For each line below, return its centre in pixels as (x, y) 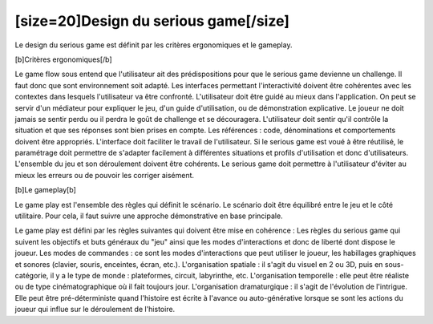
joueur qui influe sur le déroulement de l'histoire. (95, 310)
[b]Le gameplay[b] (45, 190)
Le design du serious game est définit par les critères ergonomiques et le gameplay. (154, 45)
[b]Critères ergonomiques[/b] (63, 59)
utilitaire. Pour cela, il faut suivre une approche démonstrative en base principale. (149, 216)
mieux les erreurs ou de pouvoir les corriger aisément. (105, 175)
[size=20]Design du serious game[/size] (152, 21)
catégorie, (32, 275)
